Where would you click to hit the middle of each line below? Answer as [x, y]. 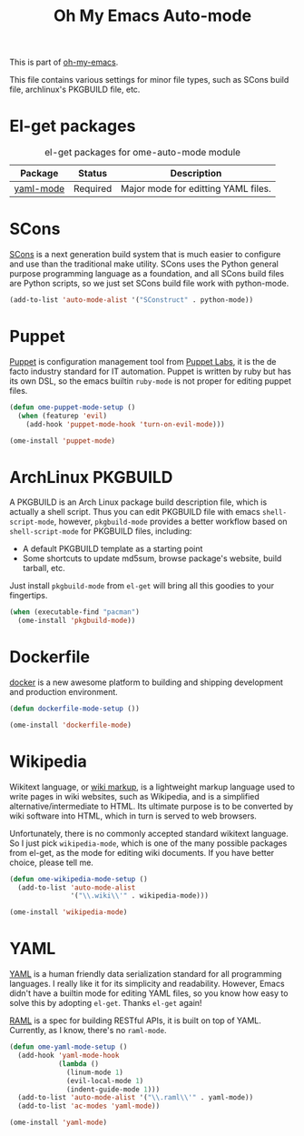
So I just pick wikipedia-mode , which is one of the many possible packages [148, 843]
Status [93, 174]
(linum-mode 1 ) [95, 1072]
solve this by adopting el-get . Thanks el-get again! [106, 1003]
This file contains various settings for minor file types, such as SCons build [149, 80]
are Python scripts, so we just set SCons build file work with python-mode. [149, 284]
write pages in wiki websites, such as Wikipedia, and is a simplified [135, 796]
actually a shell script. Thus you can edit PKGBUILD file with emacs [135, 512]
